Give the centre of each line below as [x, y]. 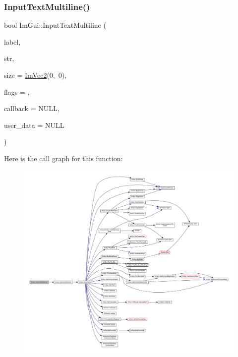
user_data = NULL [34, 125]
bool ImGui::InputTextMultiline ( [55, 25]
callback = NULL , [32, 108]
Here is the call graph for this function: [63, 158]
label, [12, 41]
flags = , [17, 91]
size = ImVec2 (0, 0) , [35, 75]
